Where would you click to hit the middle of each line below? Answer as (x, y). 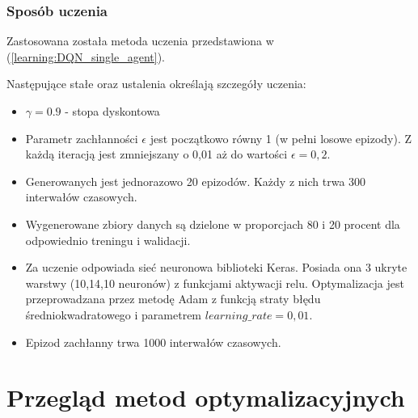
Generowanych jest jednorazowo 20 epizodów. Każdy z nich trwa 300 (196, 181)
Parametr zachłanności (82, 138)
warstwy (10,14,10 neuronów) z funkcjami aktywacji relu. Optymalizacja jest (215, 283)
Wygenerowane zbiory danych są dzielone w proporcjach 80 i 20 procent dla (213, 224)
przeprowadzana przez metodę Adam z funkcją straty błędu (173, 299)
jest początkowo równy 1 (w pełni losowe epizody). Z (281, 138)
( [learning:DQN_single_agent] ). (86, 56)
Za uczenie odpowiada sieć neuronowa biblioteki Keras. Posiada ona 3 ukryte (216, 267)
